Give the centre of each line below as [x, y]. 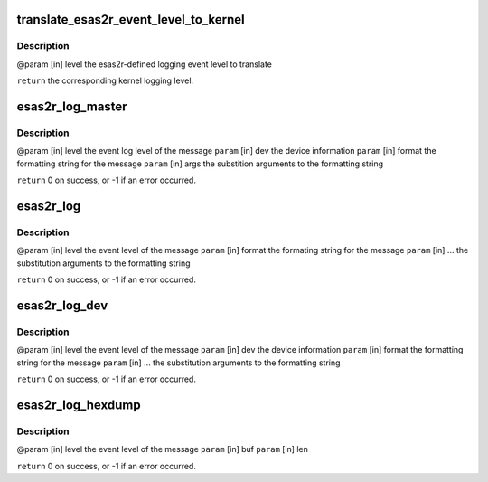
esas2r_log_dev [62, 305]
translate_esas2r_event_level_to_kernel [131, 19]
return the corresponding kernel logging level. [105, 80]
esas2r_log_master [72, 106]
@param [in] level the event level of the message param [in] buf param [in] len [163, 449]
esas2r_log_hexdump [79, 405]
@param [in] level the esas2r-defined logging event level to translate [145, 64]
